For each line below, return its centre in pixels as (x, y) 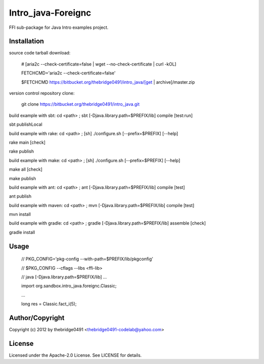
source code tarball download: (40, 53)
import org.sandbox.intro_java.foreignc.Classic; (69, 286)
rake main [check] (27, 142)
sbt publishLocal (26, 124)
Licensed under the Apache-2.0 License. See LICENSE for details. (75, 355)
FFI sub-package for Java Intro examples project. (59, 27)
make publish (22, 178)
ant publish (20, 196)
